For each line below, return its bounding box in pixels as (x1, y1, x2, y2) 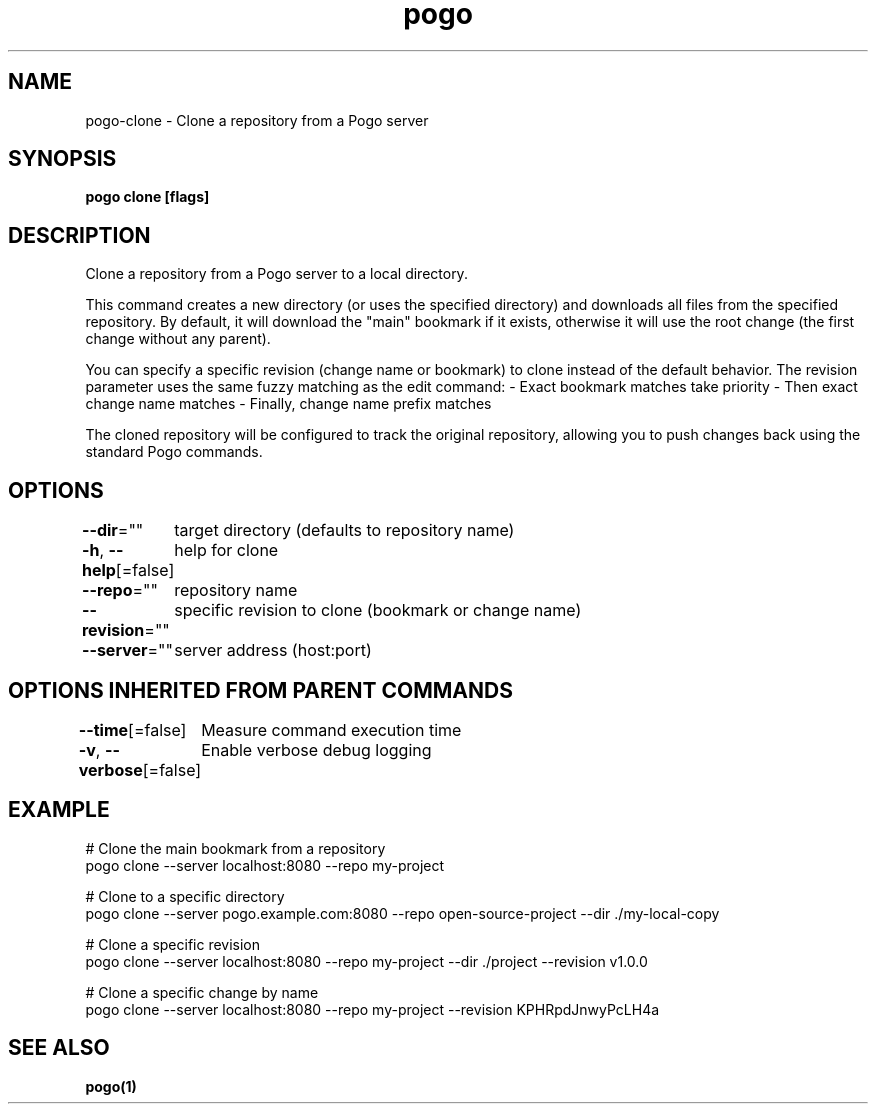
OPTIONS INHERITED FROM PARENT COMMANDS (8, 677, 513, 703)
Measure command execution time (201, 719, 462, 740)
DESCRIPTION (8, 222, 151, 248)
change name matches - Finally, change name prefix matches (85, 395, 492, 413)
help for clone (174, 540, 279, 561)
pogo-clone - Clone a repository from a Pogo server (85, 111, 429, 129)
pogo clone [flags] (85, 188, 210, 206)
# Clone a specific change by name (85, 983, 319, 1001)
